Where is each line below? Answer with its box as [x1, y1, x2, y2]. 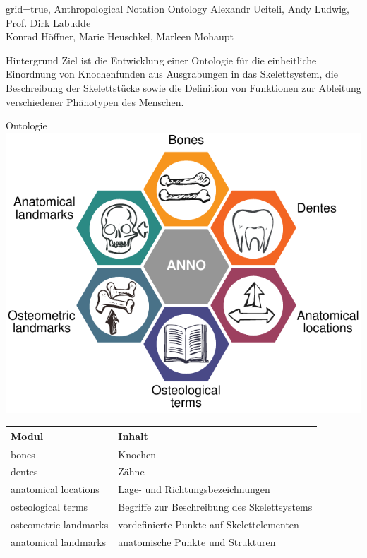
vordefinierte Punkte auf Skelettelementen [118, 516, 299, 531]
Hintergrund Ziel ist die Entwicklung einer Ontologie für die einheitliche [6, 52, 317, 67]
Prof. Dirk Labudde [6, 15, 91, 30]
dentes [11, 464, 38, 479]
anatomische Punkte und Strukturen [118, 534, 276, 549]
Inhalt [118, 428, 148, 443]
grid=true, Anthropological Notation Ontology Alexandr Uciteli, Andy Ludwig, [6, 1, 349, 16]
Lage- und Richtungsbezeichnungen [118, 482, 270, 497]
